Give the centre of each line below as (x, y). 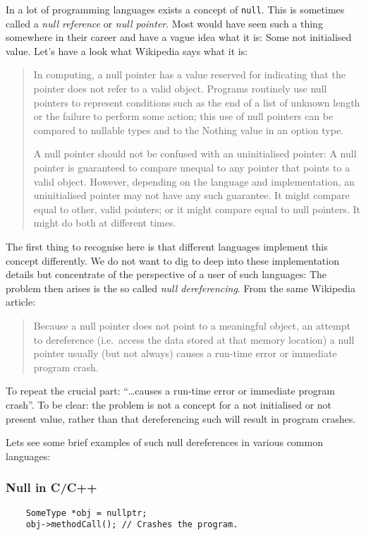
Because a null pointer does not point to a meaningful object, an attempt (192, 325)
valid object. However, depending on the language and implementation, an (194, 181)
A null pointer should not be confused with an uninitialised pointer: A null (195, 154)
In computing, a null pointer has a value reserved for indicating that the (189, 74)
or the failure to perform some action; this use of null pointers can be (183, 116)
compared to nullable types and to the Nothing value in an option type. (189, 130)
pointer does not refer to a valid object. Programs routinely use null (180, 89)
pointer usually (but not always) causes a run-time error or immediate (185, 353)
